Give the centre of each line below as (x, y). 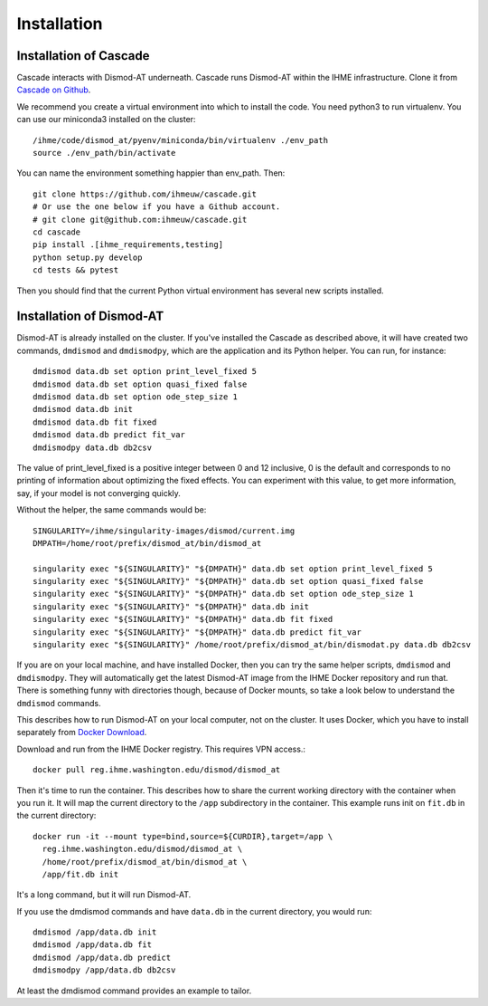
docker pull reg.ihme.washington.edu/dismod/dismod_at (157, 770)
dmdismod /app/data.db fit (93, 945)
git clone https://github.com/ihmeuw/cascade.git (145, 194)
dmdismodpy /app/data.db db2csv (104, 970)
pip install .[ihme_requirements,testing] (128, 245)
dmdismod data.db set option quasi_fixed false (140, 384)
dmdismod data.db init (83, 409)
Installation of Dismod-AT (90, 316)
